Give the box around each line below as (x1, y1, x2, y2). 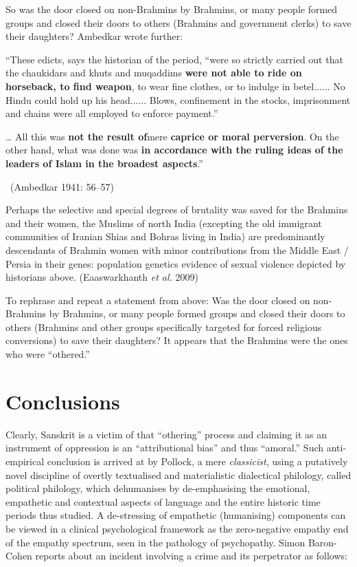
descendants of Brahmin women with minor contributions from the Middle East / (5, 242, 349, 257)
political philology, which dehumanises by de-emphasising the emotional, (5, 481, 310, 495)
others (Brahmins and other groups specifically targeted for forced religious (5, 319, 322, 334)
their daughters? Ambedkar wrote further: (5, 29, 183, 43)
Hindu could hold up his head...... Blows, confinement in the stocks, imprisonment (5, 92, 351, 107)
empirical (5, 453, 45, 468)
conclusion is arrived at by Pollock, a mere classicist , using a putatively (47, 453, 348, 468)
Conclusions (5, 387, 120, 415)
